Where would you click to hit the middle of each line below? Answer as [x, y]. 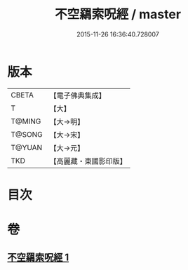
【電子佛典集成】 [78, 95]
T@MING [26, 121]
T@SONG [27, 134]
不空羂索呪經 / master [118, 14]
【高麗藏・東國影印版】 [88, 161]
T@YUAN [27, 147]
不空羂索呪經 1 [38, 258]
